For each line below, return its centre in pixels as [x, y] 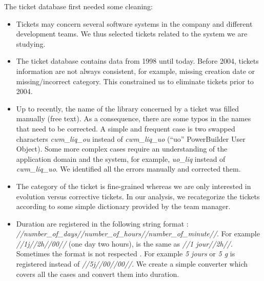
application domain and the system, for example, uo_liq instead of [121, 158]
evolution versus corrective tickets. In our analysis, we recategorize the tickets [138, 196]
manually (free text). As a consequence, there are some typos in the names [134, 118]
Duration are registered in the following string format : [102, 223]
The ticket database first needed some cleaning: [78, 6]
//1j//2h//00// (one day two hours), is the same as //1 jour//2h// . [124, 243]
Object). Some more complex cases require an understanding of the [122, 149]
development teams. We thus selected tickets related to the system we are [132, 34]
